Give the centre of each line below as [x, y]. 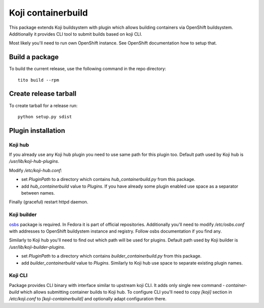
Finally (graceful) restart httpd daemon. [49, 202]
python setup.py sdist [45, 117]
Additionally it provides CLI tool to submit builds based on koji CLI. [76, 34]
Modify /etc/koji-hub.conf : [35, 170]
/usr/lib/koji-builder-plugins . [37, 247]
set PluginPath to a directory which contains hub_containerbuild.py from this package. [108, 179]
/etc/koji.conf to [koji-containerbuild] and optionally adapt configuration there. [88, 299]
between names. [38, 193]
